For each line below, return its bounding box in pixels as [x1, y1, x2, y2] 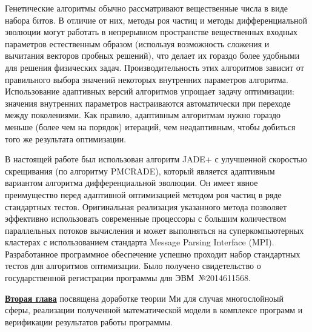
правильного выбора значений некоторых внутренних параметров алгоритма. [5, 73, 288, 85]
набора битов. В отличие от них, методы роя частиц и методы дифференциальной [5, 13, 308, 26]
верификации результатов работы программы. [5, 315, 173, 328]
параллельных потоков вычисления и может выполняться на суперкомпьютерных [5, 224, 304, 236]
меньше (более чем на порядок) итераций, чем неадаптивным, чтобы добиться [5, 120, 296, 133]
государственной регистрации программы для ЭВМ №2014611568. [5, 271, 251, 284]
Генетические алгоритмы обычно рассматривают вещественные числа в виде [5, 2, 288, 14]
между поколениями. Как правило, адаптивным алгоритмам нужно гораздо [5, 108, 281, 121]
